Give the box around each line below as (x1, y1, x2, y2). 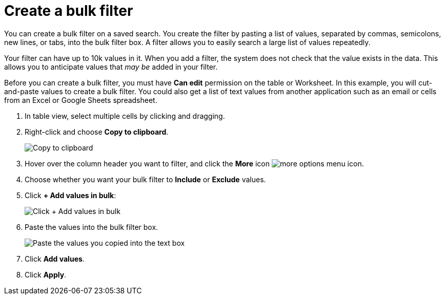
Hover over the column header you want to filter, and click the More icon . (25, 159, 364, 168)
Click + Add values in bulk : (25, 190, 116, 200)
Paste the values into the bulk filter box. (25, 222, 158, 231)
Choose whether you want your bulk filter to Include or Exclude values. (25, 175, 266, 184)
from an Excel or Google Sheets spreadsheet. (4, 95, 157, 104)
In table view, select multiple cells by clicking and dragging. (25, 111, 225, 120)
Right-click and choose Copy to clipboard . (25, 127, 169, 136)
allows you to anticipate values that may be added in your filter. (4, 62, 218, 71)
